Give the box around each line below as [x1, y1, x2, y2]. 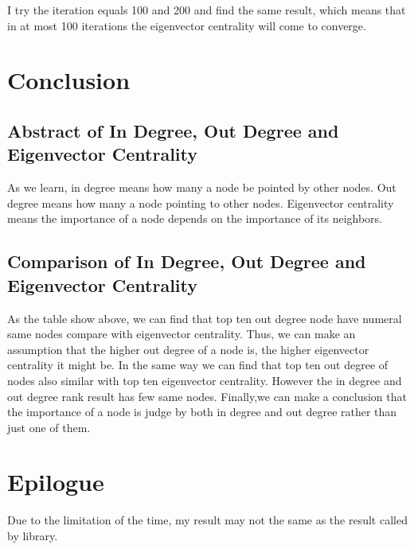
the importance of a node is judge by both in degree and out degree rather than [7, 403, 397, 420]
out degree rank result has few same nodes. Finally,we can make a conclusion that [7, 387, 407, 404]
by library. [7, 528, 58, 543]
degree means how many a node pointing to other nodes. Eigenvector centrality [7, 194, 394, 211]
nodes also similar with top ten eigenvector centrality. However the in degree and [7, 372, 402, 388]
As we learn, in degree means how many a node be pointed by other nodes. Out [7, 179, 396, 196]
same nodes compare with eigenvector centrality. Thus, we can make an [7, 325, 356, 342]
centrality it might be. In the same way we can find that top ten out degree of [7, 356, 389, 373]
